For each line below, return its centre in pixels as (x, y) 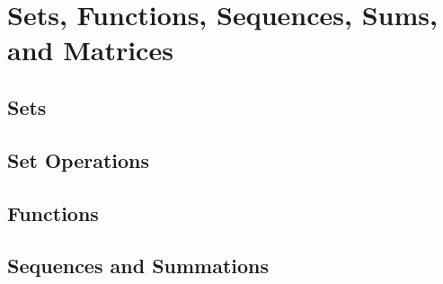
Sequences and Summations (138, 266)
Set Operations (79, 160)
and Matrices (90, 50)
